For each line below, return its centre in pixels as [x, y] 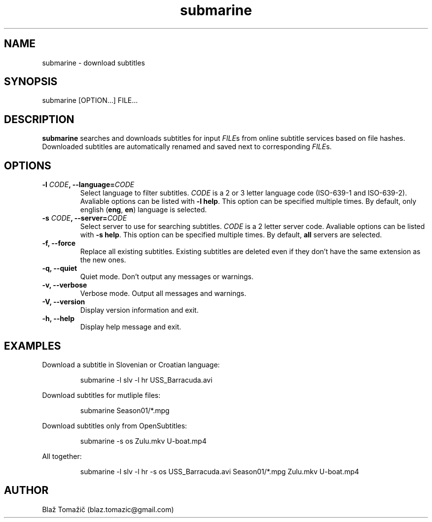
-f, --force [59, 243]
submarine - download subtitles [93, 63]
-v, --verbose [65, 285]
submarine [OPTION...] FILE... [90, 100]
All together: [62, 456]
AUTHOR [26, 490]
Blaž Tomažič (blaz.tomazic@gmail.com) [108, 509]
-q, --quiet [60, 268]
